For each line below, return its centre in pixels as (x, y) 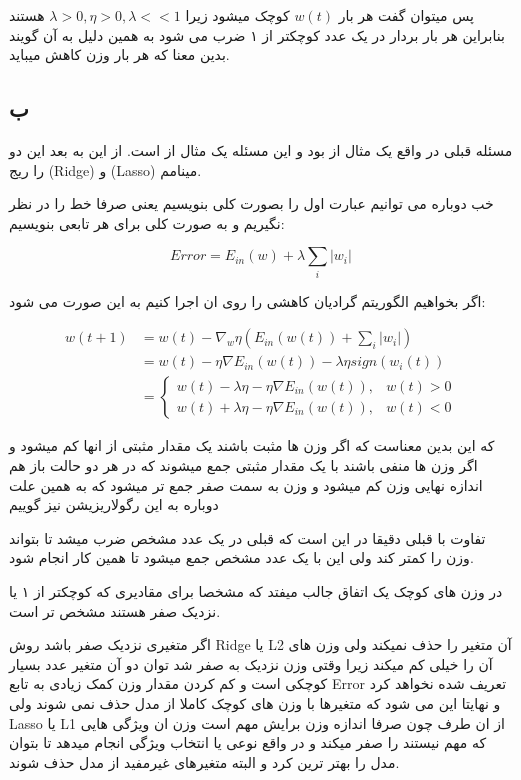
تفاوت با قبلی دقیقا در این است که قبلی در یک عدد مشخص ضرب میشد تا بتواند (247, 537)
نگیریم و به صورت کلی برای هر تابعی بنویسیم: (147, 222)
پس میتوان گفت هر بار (406, 15)
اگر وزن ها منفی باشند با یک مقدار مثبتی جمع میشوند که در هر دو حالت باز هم (243, 464)
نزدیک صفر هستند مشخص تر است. (115, 610)
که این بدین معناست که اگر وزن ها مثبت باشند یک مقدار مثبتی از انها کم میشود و (252, 445)
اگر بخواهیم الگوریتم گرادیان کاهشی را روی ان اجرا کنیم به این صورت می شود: (247, 300)
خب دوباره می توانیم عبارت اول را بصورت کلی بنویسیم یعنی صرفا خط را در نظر (251, 203)
